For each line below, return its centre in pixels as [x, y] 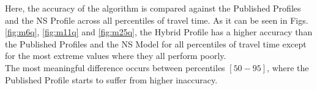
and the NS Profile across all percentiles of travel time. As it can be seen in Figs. [157, 20]
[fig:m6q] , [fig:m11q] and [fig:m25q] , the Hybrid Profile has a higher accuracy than [159, 32]
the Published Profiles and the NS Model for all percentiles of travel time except [156, 43]
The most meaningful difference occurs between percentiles [115, 67]
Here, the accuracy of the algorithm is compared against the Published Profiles [153, 8]
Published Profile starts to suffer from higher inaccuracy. [111, 79]
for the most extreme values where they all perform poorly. [116, 56]
